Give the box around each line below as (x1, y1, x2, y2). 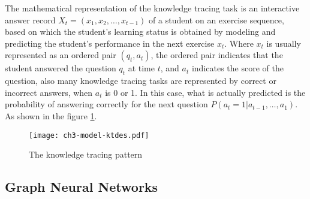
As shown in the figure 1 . (5, 109, 97, 122)
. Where (224, 37, 254, 49)
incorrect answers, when (5, 86, 93, 98)
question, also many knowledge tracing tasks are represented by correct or (5, 74, 276, 87)
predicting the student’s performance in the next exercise (5, 37, 215, 49)
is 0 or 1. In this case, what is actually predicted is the (105, 86, 306, 98)
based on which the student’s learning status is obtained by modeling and (5, 25, 276, 38)
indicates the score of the (191, 62, 284, 74)
